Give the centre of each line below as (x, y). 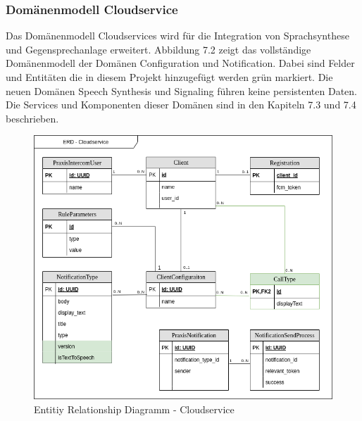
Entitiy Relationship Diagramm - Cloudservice (134, 409)
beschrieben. (32, 118)
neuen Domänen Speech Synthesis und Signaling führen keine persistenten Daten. (181, 90)
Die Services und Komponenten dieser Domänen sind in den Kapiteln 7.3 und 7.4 (181, 105)
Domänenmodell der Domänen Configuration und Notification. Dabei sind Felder (180, 63)
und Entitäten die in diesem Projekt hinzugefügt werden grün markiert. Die (169, 77)
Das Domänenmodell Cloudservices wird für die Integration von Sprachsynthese (177, 36)
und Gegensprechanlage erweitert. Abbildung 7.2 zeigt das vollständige (158, 49)
